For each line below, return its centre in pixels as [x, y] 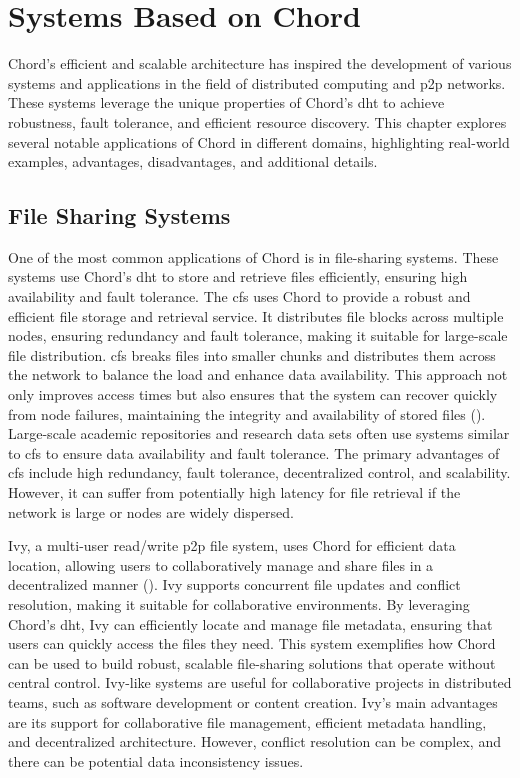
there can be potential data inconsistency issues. [156, 760]
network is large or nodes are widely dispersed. [151, 511]
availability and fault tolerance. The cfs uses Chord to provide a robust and [239, 296]
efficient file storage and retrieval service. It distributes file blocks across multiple [256, 315]
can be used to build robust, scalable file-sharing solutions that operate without [252, 662]
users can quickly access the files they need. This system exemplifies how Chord [252, 643]
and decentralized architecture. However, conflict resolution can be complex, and [254, 741]
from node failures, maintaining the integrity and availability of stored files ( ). [247, 413]
